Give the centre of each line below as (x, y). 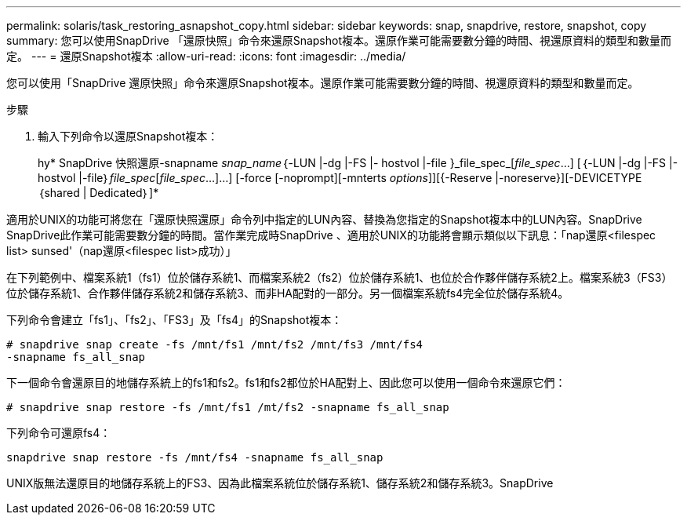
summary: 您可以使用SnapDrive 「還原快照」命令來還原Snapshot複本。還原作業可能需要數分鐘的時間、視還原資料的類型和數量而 (339, 40)
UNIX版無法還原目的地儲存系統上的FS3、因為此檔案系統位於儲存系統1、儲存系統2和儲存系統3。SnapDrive (280, 483)
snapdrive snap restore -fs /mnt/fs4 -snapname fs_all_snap (195, 457)
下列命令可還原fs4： (59, 433)
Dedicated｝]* (124, 193)
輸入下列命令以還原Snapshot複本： (128, 136)
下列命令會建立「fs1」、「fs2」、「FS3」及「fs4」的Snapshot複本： (174, 320)
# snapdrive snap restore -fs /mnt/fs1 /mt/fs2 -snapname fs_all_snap (228, 407)
